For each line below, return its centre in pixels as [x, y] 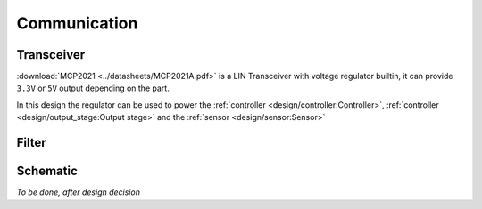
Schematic [47, 171]
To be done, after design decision [78, 192]
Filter [31, 143]
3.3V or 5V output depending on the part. [93, 88]
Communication [77, 23]
